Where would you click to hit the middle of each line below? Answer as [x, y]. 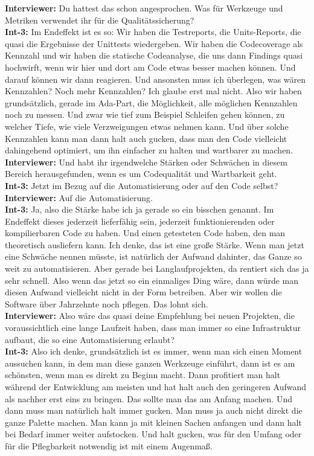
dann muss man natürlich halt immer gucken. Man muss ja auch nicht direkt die [154, 410]
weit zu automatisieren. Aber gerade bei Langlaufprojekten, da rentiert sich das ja [157, 268]
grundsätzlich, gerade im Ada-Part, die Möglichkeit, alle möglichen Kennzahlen [151, 102]
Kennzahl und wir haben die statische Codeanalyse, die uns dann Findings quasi [154, 55]
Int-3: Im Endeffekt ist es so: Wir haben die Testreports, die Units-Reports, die [153, 32]
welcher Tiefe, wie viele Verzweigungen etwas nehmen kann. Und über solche [147, 126]
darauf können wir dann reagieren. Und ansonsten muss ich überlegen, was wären [155, 79]
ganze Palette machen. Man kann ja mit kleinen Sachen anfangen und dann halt [153, 422]
